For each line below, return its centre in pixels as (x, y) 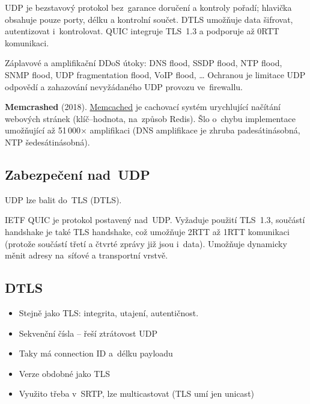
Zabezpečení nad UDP (77, 174)
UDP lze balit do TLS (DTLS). (63, 199)
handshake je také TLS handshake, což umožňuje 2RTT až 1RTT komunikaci (147, 231)
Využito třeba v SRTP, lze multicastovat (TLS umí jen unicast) (137, 393)
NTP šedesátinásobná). (47, 142)
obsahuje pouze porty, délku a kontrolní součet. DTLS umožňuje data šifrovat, (149, 19)
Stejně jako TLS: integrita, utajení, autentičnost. (109, 312)
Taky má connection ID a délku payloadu (96, 353)
